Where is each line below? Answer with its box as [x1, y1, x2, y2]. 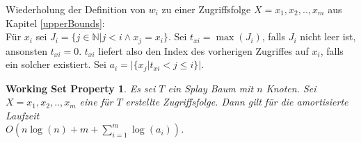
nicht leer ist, [300, 29, 356, 44]
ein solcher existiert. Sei [6, 57, 106, 71]
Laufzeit [6, 108, 40, 122]
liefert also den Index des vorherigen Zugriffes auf [98, 43, 309, 58]
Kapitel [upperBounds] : [6, 15, 105, 30]
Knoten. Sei [266, 81, 316, 95]
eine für [79, 94, 113, 109]
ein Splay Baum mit [168, 81, 254, 95]
